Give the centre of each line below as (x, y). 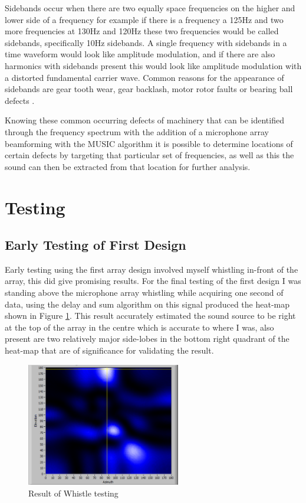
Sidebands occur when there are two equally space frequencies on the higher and (150, 8)
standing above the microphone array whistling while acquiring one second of (144, 293)
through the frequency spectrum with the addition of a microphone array (137, 131)
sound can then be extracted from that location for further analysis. (128, 166)
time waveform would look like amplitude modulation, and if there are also (140, 54)
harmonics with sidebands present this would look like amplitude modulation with (153, 65)
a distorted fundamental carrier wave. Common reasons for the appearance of (144, 77)
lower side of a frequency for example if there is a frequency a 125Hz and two (144, 19)
